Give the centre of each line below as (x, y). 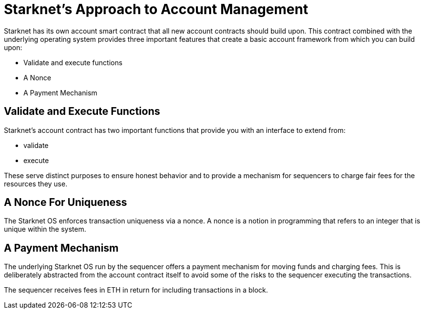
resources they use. (36, 184)
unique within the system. (45, 229)
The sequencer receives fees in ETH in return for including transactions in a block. (136, 290)
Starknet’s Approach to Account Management (156, 9)
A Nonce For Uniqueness (66, 203)
